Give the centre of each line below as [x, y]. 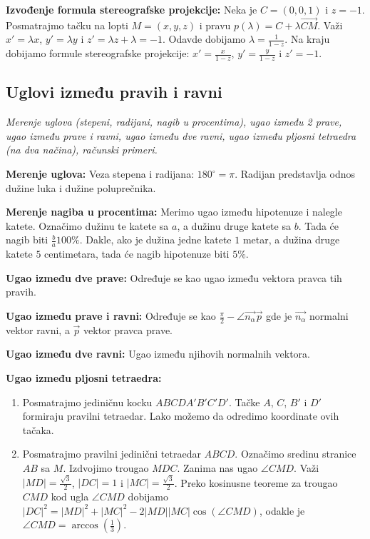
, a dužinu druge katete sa [234, 225]
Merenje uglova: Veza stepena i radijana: [100, 174]
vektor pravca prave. [128, 329]
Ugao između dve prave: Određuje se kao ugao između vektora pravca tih [174, 277]
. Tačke [244, 402]
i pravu [215, 25]
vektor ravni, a [38, 329]
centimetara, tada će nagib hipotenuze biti [137, 254]
